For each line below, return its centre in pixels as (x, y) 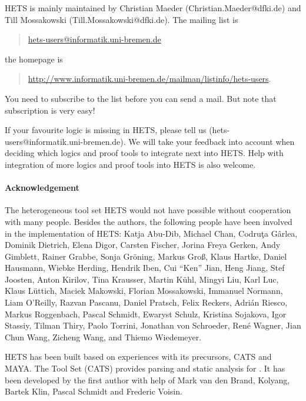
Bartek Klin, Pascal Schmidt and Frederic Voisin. (94, 391)
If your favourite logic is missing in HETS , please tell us (106, 130)
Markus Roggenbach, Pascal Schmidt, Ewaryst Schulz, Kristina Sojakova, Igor (146, 314)
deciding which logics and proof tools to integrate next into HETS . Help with (144, 153)
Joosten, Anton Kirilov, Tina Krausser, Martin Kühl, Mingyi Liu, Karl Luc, (142, 279)
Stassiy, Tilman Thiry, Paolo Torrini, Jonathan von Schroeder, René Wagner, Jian (153, 325)
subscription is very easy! (50, 110)
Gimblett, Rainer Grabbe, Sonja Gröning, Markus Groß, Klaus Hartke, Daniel (146, 256)
